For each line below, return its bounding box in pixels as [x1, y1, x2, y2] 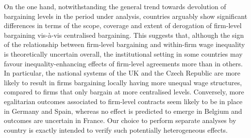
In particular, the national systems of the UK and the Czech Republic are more [4, 68, 241, 78]
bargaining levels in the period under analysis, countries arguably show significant [4, 11, 248, 21]
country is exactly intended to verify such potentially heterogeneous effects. [4, 124, 228, 135]
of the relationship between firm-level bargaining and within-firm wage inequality [4, 39, 245, 49]
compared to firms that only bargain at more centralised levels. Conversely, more [4, 87, 244, 97]
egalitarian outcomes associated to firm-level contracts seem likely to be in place [4, 96, 243, 106]
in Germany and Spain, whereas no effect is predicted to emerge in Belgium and [4, 106, 242, 116]
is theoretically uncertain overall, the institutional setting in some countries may [4, 48, 243, 59]
